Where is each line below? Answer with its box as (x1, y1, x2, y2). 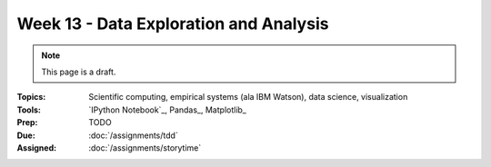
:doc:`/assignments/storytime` (88, 142, 202, 153)
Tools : (16, 104, 41, 115)
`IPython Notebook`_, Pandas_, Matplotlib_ (88, 104, 247, 115)
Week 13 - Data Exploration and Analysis (16, 14, 329, 34)
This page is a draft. (41, 66, 116, 77)
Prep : (16, 117, 38, 128)
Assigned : (16, 142, 57, 153)
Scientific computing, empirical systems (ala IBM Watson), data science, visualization (88, 92, 408, 103)
